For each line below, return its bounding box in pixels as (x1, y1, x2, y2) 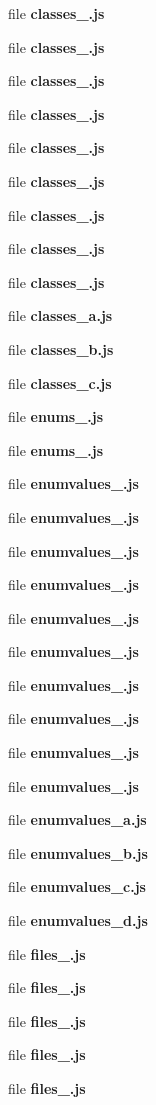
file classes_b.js (8, 338, 114, 359)
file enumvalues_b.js (8, 842, 148, 863)
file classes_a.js (8, 305, 113, 326)
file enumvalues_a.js (8, 809, 147, 830)
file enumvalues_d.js (8, 910, 148, 931)
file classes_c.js (8, 372, 112, 393)
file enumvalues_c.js (8, 876, 146, 897)
